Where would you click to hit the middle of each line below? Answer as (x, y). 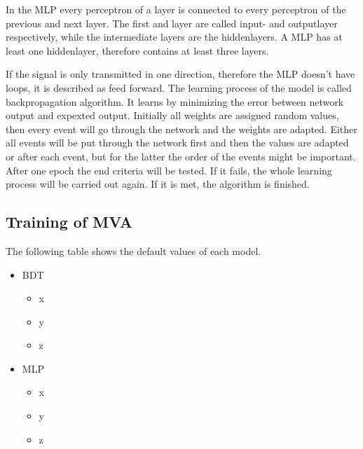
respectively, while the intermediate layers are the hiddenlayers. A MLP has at (174, 37)
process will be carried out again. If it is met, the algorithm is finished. (158, 184)
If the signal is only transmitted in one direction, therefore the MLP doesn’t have (180, 74)
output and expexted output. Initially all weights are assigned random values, (172, 115)
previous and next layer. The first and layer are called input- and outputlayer (172, 23)
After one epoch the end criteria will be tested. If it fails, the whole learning (169, 170)
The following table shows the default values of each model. (133, 250)
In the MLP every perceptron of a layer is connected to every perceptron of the (176, 9)
